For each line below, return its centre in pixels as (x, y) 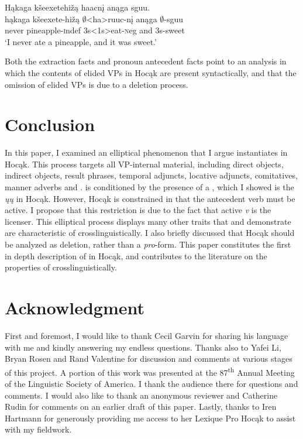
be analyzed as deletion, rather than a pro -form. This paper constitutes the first (148, 244)
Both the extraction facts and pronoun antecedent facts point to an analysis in (146, 61)
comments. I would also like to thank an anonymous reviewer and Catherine (141, 395)
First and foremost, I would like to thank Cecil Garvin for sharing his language (147, 335)
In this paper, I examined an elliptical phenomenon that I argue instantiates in (146, 152)
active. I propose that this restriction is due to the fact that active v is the (138, 210)
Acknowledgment (75, 307)
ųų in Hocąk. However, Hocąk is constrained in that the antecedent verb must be (150, 198)
